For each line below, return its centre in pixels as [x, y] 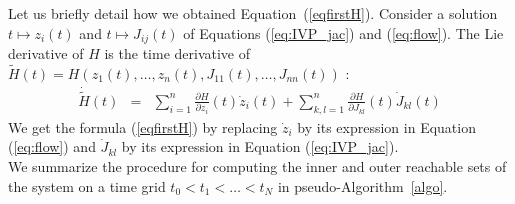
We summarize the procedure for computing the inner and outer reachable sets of [257, 165]
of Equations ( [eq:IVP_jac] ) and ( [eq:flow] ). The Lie [343, 32]
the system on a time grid [87, 185]
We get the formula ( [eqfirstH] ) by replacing [143, 126]
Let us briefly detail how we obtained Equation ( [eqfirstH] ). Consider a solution [253, 13]
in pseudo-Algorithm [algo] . [362, 185]
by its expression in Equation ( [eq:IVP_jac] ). [260, 146]
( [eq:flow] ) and [52, 146]
